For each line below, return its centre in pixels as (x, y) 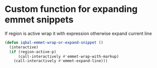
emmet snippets (39, 20)
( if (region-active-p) (33, 52)
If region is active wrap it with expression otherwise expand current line (78, 33)
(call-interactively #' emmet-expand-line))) (61, 61)
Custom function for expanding (71, 9)
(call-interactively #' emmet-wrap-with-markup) (68, 56)
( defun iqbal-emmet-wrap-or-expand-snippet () (54, 42)
